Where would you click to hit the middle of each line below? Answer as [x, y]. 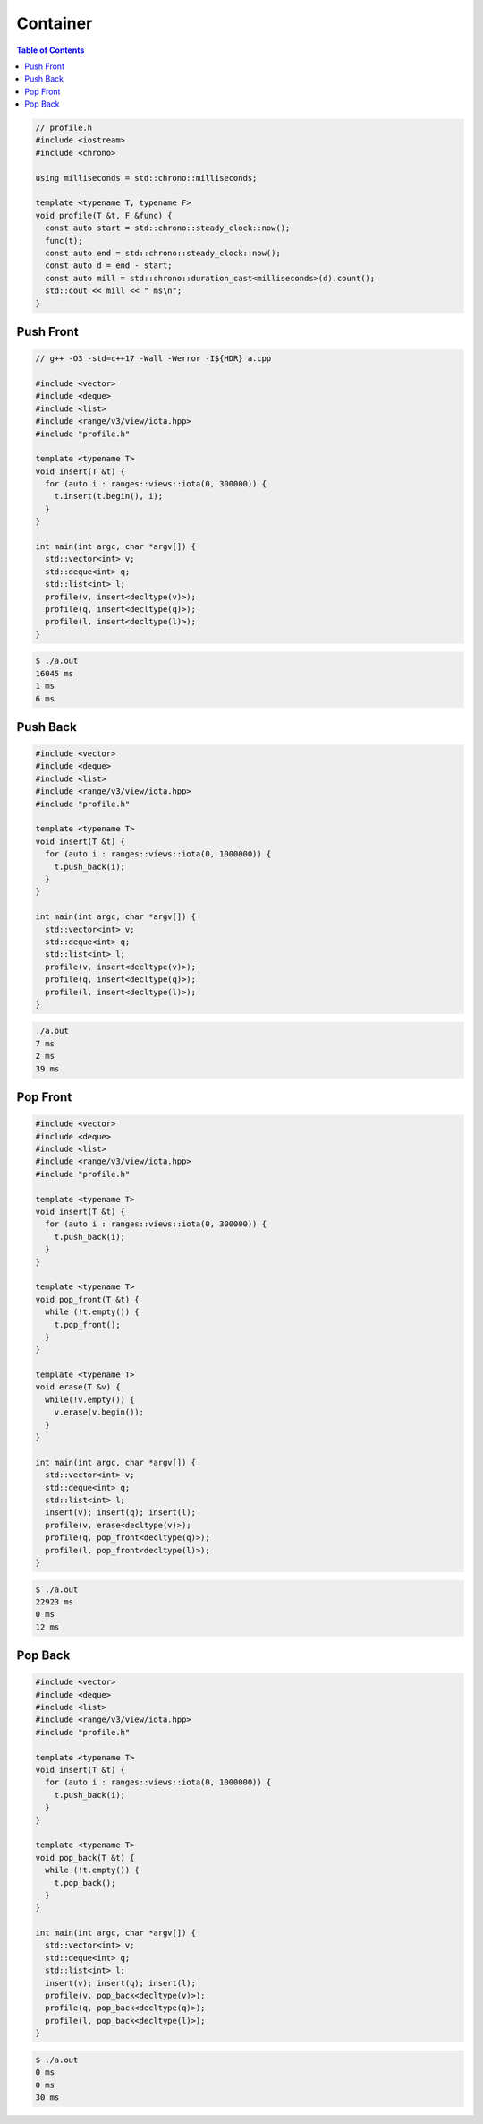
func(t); [64, 241]
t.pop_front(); [87, 1324]
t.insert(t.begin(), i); [109, 496]
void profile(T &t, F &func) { [104, 215]
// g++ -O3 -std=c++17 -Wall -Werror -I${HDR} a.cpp [153, 359]
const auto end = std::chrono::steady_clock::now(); [163, 253]
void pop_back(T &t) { [85, 1857]
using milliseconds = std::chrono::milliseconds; [146, 178]
